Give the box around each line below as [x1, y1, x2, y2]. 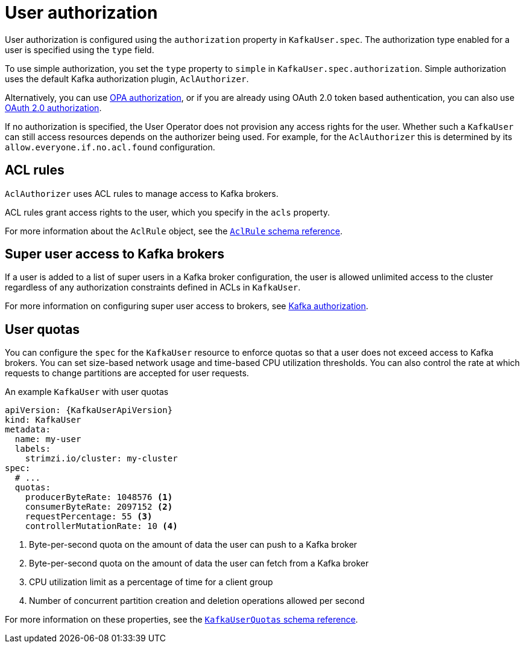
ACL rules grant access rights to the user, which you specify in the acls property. [5, 207, 330, 217]
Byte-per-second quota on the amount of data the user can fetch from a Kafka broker [29, 558, 369, 569]
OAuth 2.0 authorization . [5, 102, 102, 113]
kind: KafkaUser [5, 415, 81, 425]
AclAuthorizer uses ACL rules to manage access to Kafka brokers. [5, 188, 279, 199]
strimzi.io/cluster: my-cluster [25, 454, 178, 464]
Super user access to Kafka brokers [5, 246, 224, 262]
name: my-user [14, 434, 81, 444]
